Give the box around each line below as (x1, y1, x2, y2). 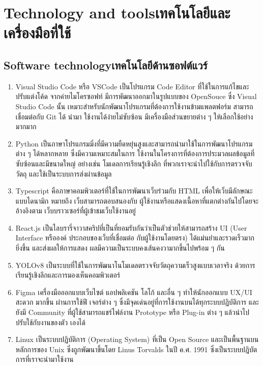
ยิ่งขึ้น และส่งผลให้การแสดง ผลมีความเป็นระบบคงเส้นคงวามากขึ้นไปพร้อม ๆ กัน (15, 242, 225, 253)
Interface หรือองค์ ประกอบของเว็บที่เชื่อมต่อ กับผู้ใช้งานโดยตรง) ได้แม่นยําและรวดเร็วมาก (15, 232, 254, 243)
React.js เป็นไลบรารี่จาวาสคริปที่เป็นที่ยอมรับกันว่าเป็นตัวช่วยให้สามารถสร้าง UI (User (15, 222, 247, 233)
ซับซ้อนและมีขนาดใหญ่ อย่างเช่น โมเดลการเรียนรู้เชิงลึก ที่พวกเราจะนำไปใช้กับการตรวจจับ (15, 158, 252, 168)
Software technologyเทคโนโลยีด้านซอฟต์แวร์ (4, 57, 208, 72)
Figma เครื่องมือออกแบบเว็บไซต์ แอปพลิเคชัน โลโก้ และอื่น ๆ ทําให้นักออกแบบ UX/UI (15, 286, 252, 297)
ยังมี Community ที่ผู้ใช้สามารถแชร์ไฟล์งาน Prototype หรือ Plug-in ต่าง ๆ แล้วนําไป (15, 307, 250, 318)
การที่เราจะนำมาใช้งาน (15, 354, 74, 364)
